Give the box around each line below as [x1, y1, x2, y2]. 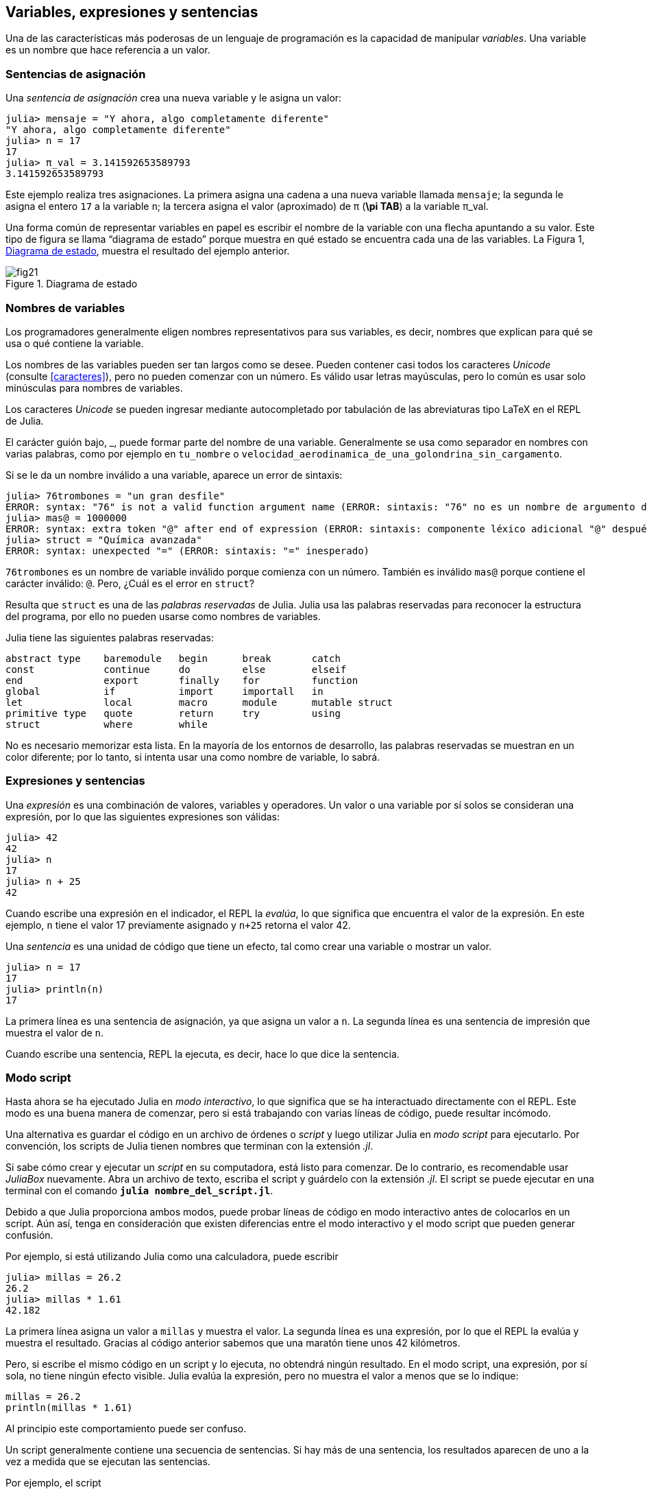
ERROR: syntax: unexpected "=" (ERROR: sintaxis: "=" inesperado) [5, 545, 370, 556]
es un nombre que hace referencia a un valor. [5, 44, 210, 56]
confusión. [5, 1229, 53, 1242]
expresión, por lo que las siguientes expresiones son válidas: [5, 810, 280, 822]
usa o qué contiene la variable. [5, 337, 144, 349]
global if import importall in [5, 685, 323, 697]
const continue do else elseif [5, 663, 347, 675]
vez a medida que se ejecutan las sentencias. [5, 1456, 210, 1468]
